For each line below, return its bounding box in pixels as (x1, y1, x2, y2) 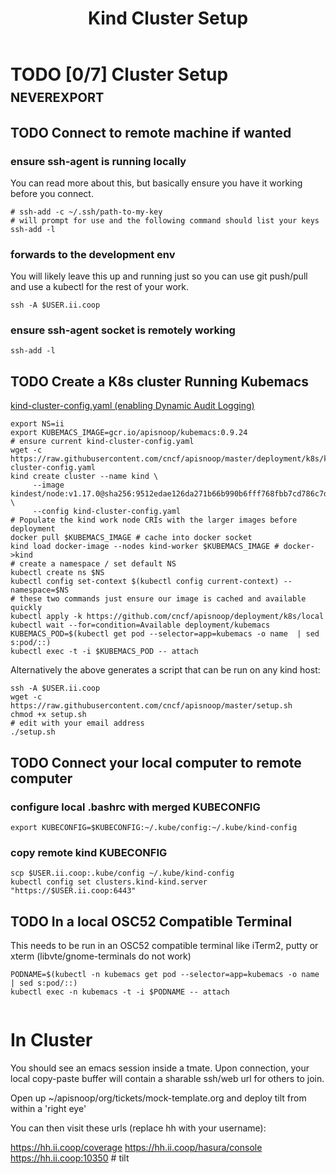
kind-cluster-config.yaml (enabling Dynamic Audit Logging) (10, 400, 255, 412)
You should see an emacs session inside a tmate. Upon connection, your (10, 1062, 310, 1074)
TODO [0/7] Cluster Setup (10, 63, 229, 86)
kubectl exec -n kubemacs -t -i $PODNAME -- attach (10, 987, 230, 997)
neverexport (10, 85, 105, 107)
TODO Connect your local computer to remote (10, 754, 302, 771)
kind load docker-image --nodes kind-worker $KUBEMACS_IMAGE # (10, 542, 280, 552)
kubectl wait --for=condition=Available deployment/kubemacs (10, 620, 271, 631)
